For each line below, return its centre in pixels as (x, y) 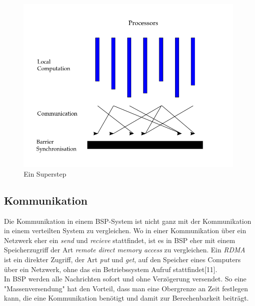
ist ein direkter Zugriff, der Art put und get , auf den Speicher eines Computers (122, 260)
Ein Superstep (45, 173)
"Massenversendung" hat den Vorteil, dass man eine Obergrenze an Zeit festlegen (126, 288)
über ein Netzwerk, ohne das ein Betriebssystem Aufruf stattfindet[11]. (111, 269)
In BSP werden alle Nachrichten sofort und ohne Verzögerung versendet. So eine (125, 279)
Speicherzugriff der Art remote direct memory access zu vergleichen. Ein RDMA (125, 250)
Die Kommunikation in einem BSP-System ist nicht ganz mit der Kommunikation (128, 221)
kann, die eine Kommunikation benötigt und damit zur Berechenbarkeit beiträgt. (127, 298)
